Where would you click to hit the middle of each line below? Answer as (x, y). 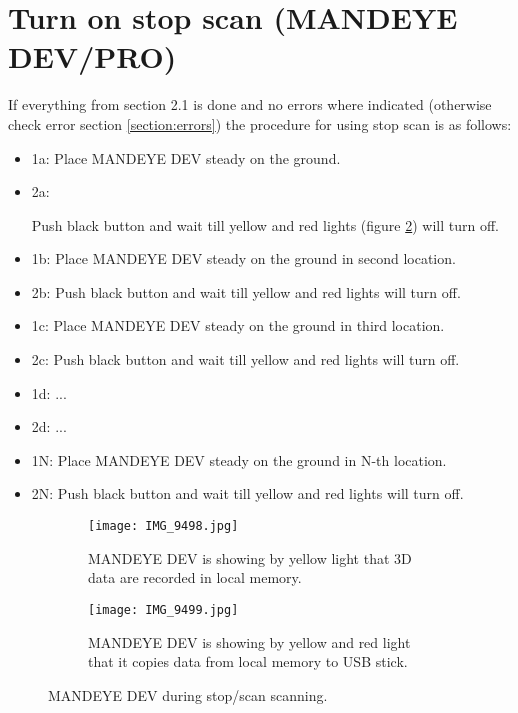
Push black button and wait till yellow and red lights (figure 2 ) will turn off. (265, 224)
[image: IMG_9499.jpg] (163, 609)
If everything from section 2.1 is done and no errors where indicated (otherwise (250, 104)
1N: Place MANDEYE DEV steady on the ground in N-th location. (239, 459)
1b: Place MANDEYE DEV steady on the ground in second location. (243, 258)
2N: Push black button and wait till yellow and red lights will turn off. (247, 493)
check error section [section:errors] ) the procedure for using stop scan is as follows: (260, 123)
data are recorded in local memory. (195, 577)
